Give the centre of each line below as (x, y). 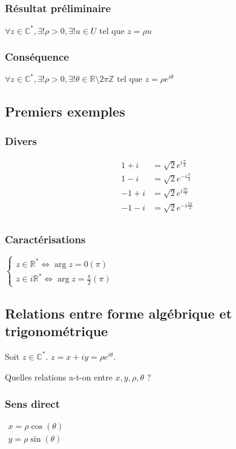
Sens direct (32, 404)
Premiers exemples (65, 111)
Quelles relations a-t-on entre (59, 376)
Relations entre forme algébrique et (119, 313)
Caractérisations (45, 239)
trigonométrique (57, 331)
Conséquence (37, 56)
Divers (21, 141)
